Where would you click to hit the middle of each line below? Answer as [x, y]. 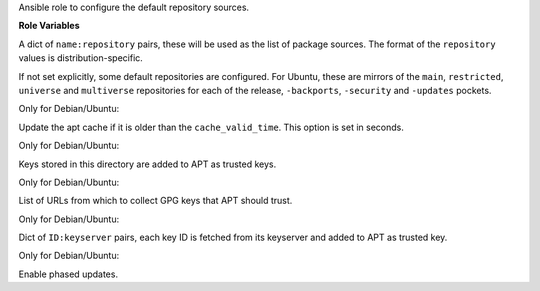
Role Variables [49, 26]
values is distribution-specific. [81, 58]
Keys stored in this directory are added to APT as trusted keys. [147, 164]
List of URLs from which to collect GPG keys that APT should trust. [155, 201]
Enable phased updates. [68, 274]
